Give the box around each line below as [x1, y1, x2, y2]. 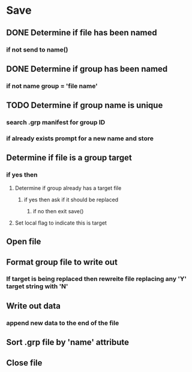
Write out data [6, 301, 61, 311]
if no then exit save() [32, 207, 84, 214]
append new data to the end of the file [6, 319, 119, 327]
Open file [6, 237, 41, 247]
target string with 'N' [6, 282, 68, 291]
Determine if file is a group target [6, 153, 132, 163]
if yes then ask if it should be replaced [23, 196, 119, 203]
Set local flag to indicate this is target [14, 219, 107, 226]
